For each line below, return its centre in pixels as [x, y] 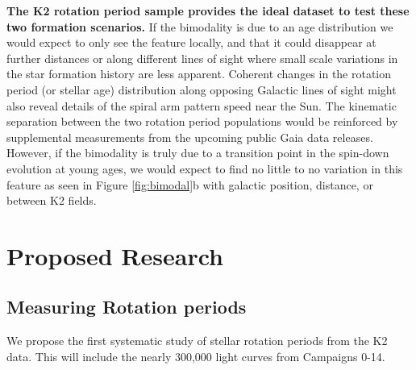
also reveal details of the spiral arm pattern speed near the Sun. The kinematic [202, 105]
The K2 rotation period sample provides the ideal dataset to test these [208, 10]
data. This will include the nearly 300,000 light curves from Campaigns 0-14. [196, 356]
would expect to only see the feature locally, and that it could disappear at [191, 42]
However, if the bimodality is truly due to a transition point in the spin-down [198, 153]
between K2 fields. [52, 200]
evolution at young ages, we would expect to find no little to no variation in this [205, 168]
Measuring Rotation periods [127, 307]
